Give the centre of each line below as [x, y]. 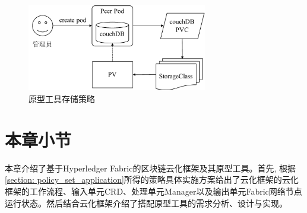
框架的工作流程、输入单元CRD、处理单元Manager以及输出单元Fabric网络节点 [153, 191]
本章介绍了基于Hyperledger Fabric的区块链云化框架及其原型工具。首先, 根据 [150, 168]
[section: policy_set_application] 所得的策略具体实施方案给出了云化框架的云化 [152, 179]
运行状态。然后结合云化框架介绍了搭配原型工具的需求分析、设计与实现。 [146, 203]
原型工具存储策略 [62, 99]
